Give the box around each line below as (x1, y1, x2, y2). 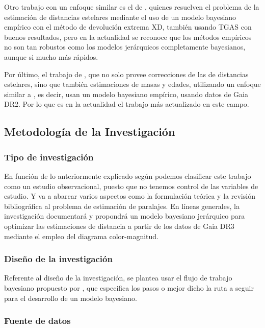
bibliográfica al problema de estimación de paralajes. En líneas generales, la (4, 200, 240, 211)
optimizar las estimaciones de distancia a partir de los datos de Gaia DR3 (4, 220, 234, 231)
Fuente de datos (4, 314, 71, 327)
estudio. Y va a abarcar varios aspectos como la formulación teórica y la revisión (4, 191, 255, 201)
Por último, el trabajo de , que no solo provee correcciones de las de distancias (4, 68, 249, 79)
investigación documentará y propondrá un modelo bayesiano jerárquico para (4, 210, 245, 221)
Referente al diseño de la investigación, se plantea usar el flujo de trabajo (4, 272, 232, 283)
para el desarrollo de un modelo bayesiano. (4, 292, 137, 303)
